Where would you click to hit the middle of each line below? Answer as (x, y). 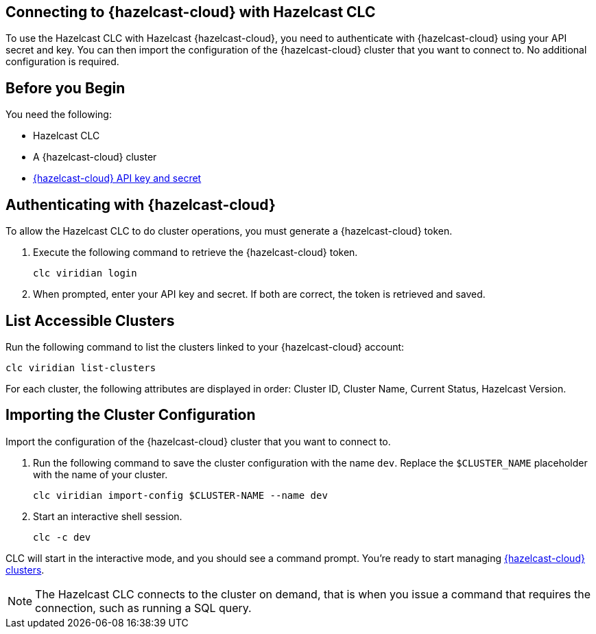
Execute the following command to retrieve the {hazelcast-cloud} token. (195, 253)
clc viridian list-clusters (81, 367)
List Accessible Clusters (90, 320)
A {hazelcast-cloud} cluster (95, 157)
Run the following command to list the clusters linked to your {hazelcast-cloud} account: (205, 347)
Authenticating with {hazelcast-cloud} (141, 204)
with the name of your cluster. (100, 474)
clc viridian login (85, 273)
